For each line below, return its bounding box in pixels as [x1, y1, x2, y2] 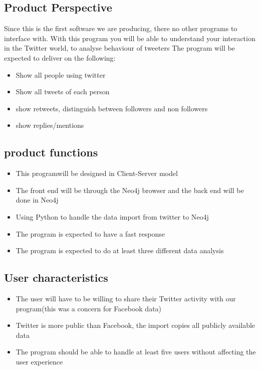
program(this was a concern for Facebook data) [16, 303, 162, 313]
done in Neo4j [16, 195, 59, 205]
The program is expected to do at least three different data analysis [16, 245, 224, 256]
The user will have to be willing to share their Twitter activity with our [16, 293, 236, 303]
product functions [4, 144, 98, 160]
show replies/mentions [16, 120, 84, 130]
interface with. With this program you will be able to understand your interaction [4, 33, 255, 43]
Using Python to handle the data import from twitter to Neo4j [16, 211, 209, 222]
